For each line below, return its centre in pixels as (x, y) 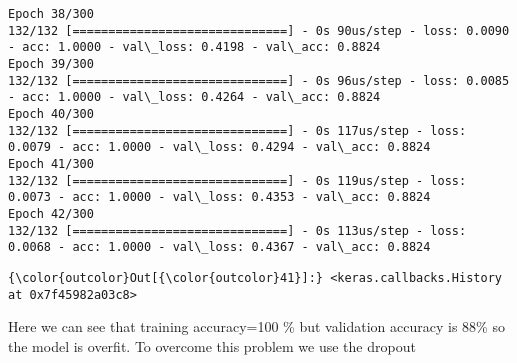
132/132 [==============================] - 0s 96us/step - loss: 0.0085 (259, 80)
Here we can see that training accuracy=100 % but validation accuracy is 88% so (256, 326)
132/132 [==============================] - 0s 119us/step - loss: (237, 180)
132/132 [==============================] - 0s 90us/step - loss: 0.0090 (259, 30)
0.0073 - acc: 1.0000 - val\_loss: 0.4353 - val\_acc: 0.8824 (219, 197)
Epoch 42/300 (51, 213)
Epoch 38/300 (51, 14)
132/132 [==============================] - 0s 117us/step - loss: (237, 130)
